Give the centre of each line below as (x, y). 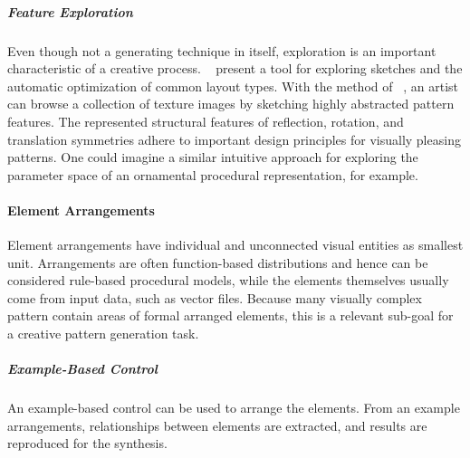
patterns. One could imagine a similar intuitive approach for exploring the (213, 157)
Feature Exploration (70, 11)
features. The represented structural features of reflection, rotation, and (206, 121)
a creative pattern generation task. (103, 334)
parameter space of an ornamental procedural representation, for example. (213, 174)
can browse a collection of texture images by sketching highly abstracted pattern (231, 104)
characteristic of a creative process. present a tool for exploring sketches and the (235, 68)
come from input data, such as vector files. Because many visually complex (215, 297)
